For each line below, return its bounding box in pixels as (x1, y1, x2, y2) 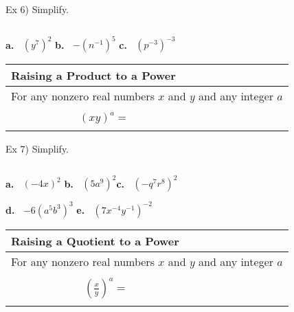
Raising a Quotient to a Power (11, 232, 179, 249)
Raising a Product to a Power (11, 67, 176, 84)
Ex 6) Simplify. (5, 2, 69, 16)
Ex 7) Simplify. (5, 142, 69, 156)
